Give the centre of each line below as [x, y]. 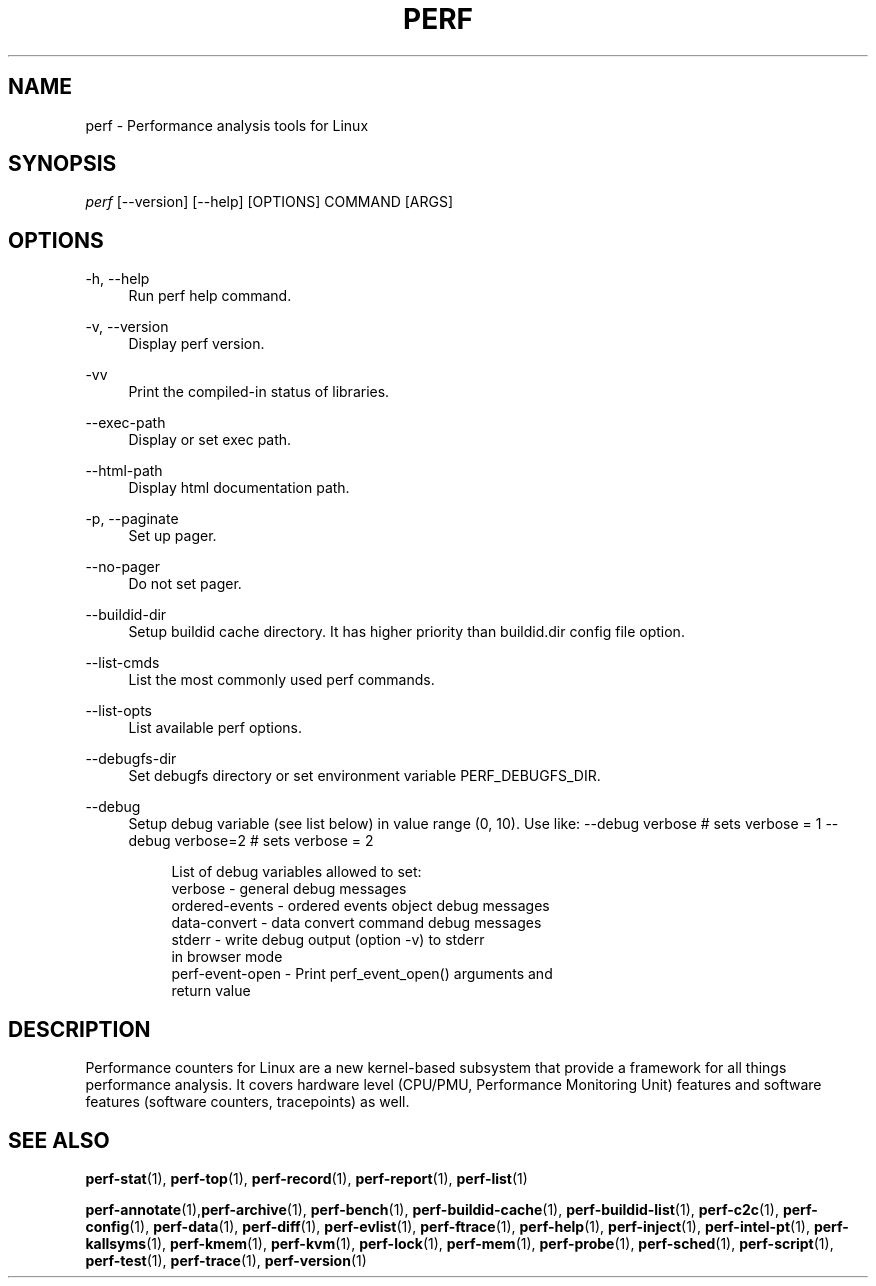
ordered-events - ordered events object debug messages [360, 906]
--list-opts [118, 711]
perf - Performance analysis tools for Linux [227, 125]
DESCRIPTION [79, 1029]
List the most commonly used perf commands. [281, 680]
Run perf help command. [210, 296]
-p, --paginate [132, 519]
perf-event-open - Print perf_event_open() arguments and [362, 974]
